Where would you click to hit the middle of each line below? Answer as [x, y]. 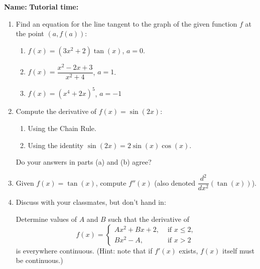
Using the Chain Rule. [62, 128]
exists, [188, 250]
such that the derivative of [149, 219]
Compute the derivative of [56, 111]
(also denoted [175, 182]
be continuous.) [39, 260]
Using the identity [56, 145]
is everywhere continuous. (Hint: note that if [84, 250]
